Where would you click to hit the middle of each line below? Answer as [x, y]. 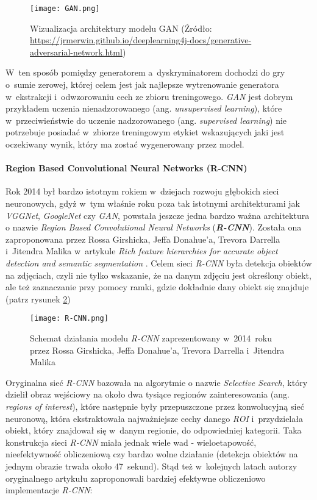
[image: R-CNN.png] [69, 319]
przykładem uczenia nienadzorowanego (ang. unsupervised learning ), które [144, 108]
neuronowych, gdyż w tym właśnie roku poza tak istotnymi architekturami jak [153, 203]
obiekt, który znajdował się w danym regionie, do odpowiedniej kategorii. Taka [154, 430]
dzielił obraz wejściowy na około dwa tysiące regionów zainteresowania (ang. [148, 394]
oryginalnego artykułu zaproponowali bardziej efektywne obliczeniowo [136, 478]
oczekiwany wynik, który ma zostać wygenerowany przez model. [125, 144]
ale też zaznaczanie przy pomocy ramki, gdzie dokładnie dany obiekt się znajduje [157, 287]
